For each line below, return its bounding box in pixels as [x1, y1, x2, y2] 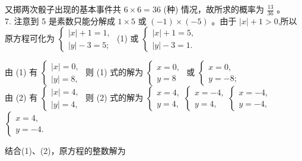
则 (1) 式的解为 [85, 66, 144, 78]
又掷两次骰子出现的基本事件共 [5, 3, 121, 15]
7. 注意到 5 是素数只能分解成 [5, 14, 115, 27]
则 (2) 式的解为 [85, 91, 144, 104]
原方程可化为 [5, 32, 55, 44]
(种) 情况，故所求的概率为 [163, 3, 265, 15]
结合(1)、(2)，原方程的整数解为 [5, 144, 126, 157]
